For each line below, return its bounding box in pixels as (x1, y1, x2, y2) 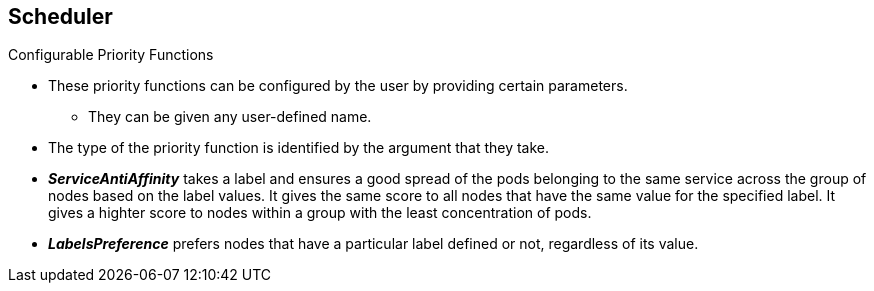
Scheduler (8, 4, 113, 29)
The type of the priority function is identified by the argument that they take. (48, 139, 550, 157)
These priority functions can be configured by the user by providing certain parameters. (48, 77, 628, 95)
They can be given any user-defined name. (88, 108, 372, 126)
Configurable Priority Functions (8, 46, 214, 64)
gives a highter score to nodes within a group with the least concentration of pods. (48, 204, 592, 222)
